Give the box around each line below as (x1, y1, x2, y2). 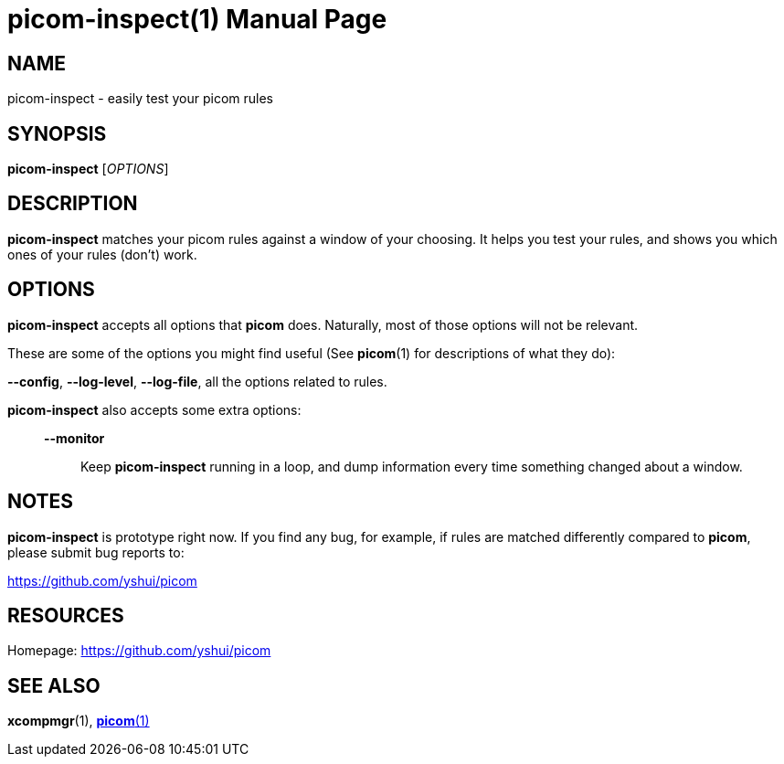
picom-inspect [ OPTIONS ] (7, 161, 169, 177)
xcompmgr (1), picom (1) (7, 713, 150, 729)
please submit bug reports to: (7, 544, 185, 560)
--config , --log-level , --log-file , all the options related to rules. (7, 373, 387, 389)
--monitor (44, 430, 105, 446)
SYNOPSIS (7, 122, 107, 145)
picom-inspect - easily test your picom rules (7, 90, 273, 107)
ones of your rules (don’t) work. (7, 246, 197, 262)
